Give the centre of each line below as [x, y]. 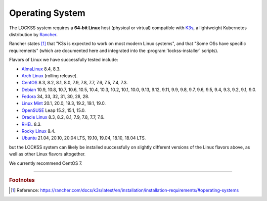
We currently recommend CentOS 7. [46, 163]
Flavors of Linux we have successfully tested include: [64, 60]
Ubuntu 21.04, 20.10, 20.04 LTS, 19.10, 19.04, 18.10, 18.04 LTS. [84, 138]
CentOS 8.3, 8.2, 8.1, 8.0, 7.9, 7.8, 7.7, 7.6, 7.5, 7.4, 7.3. [75, 83]
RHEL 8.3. [32, 124]
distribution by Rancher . [33, 34]
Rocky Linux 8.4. [39, 131]
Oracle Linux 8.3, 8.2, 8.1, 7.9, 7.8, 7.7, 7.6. [63, 117]
